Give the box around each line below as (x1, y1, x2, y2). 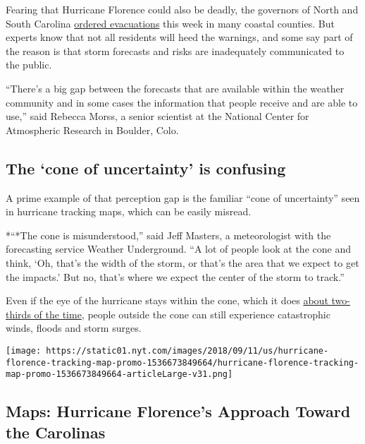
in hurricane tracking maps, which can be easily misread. (6, 204, 252, 219)
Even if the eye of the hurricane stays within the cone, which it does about (6, 293, 328, 308)
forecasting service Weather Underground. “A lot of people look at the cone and (6, 241, 351, 256)
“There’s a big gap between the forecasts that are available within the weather (6, 80, 345, 95)
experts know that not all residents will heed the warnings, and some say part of (6, 30, 353, 44)
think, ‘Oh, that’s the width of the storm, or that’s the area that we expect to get (6, 255, 359, 270)
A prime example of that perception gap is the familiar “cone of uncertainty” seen (6, 190, 360, 205)
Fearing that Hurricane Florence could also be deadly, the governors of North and (6, 2, 359, 16)
